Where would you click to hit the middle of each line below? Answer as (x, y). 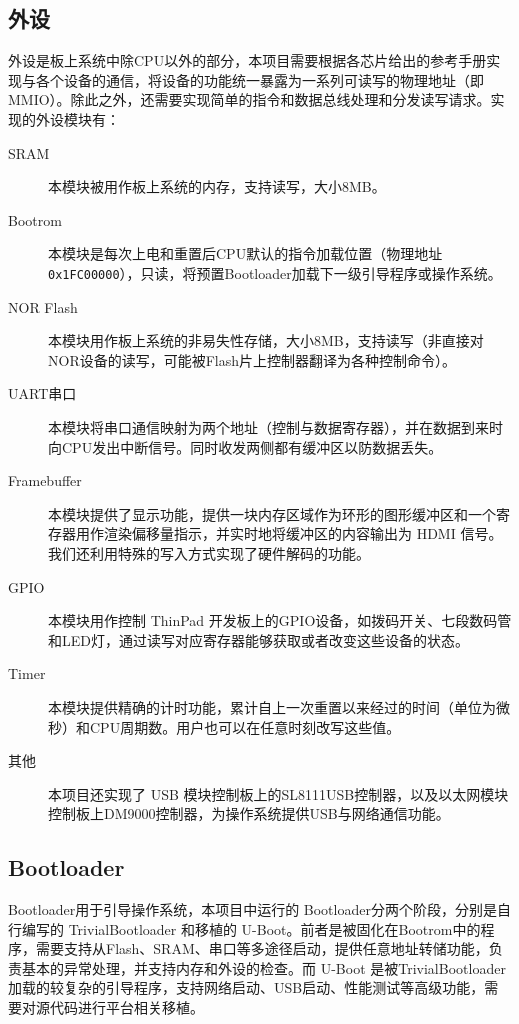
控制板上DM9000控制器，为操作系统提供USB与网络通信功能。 (249, 813)
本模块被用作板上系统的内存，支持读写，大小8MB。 (217, 186)
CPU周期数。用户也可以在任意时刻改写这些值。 (245, 726)
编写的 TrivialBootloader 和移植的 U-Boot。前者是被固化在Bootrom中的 (251, 928)
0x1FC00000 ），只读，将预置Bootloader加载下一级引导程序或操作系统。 (275, 272)
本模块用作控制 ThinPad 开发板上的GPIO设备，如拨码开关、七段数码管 (280, 620)
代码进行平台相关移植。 (126, 1007)
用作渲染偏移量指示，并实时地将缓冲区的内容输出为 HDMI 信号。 (289, 533)
